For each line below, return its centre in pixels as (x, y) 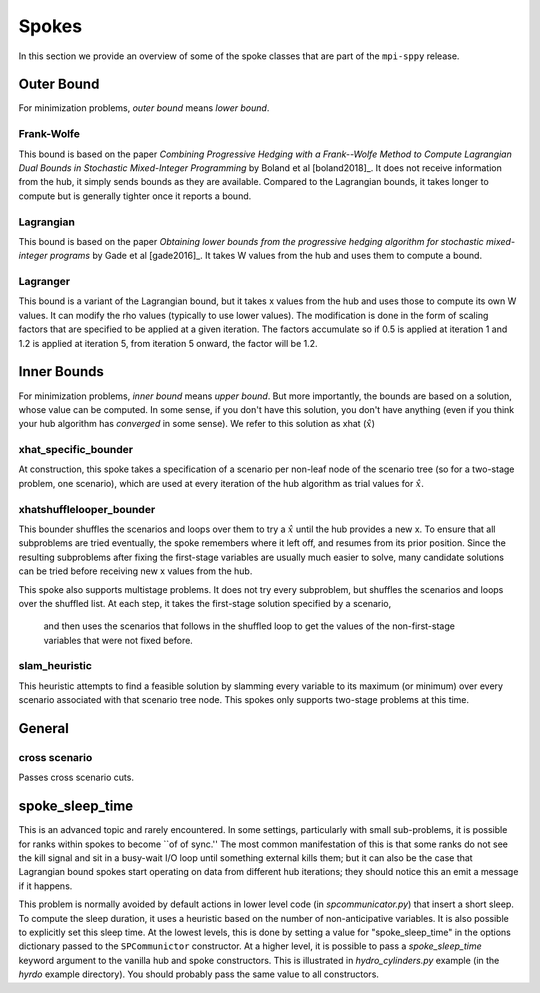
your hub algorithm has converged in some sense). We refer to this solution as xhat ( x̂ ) (196, 424)
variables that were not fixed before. (118, 640)
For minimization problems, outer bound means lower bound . (144, 108)
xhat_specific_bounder (76, 450)
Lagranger (44, 282)
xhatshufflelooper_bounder (87, 509)
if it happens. (45, 886)
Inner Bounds (61, 371)
